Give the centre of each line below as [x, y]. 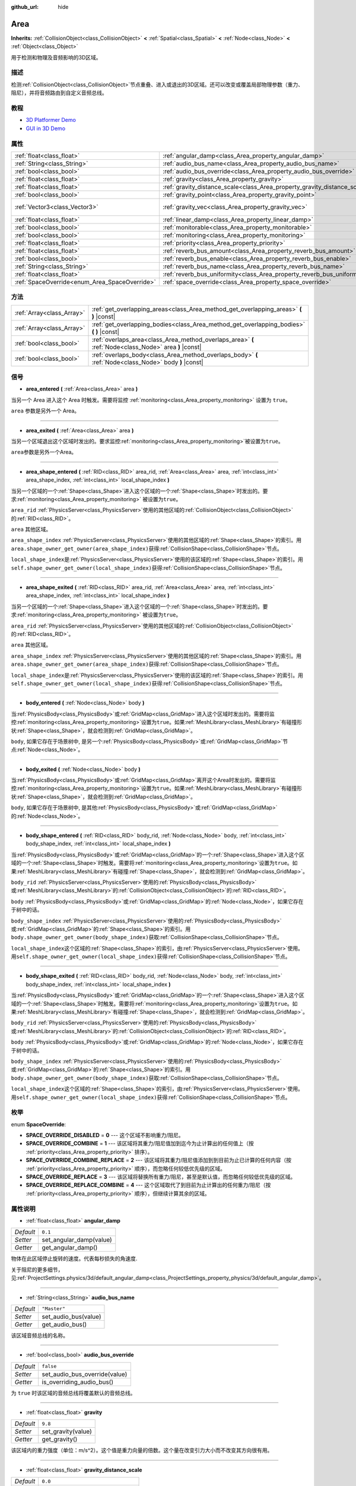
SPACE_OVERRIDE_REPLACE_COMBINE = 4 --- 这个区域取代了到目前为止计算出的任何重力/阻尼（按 [148, 1185]
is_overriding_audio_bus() [78, 1382]
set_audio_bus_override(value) [85, 1374]
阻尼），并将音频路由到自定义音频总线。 [59, 93]
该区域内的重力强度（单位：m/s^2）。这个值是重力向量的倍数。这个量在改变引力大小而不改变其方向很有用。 [142, 1450]
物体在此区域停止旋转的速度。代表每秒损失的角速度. [74, 1259]
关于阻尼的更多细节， [37, 1270]
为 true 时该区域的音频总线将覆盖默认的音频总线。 [73, 1393]
